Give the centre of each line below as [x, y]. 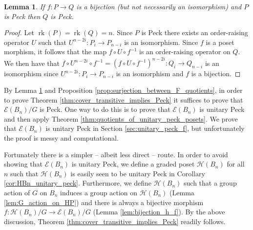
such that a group [210, 183]
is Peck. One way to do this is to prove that [105, 109]
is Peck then [22, 16]
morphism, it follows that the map [55, 52]
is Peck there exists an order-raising [195, 32]
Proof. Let [19, 32]
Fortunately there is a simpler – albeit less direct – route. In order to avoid [116, 154]
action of [17, 192]
